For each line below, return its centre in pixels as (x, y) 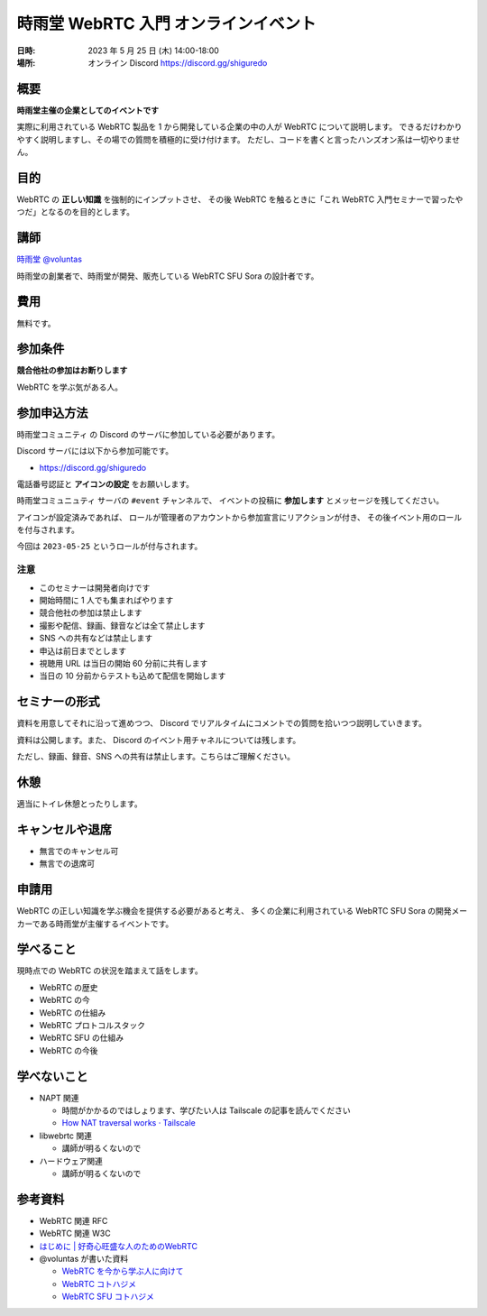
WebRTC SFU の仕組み (82, 1038)
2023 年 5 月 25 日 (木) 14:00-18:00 (154, 51)
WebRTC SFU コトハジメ (108, 1297)
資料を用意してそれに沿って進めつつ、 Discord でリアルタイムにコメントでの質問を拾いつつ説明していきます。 (222, 723)
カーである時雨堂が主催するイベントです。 (95, 924)
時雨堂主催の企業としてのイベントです (88, 110)
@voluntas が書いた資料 (84, 1259)
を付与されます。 (48, 530)
